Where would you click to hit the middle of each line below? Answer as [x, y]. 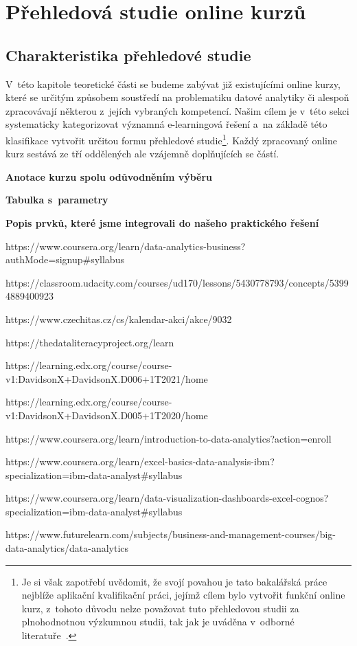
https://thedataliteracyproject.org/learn [90, 342]
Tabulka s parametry [57, 200]
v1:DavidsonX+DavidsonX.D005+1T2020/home [107, 415]
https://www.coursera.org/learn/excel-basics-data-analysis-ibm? [140, 461]
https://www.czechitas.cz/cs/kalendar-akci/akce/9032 [119, 319]
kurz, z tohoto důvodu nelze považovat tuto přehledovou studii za [160, 608]
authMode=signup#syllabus [65, 259]
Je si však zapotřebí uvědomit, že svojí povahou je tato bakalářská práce [174, 581]
